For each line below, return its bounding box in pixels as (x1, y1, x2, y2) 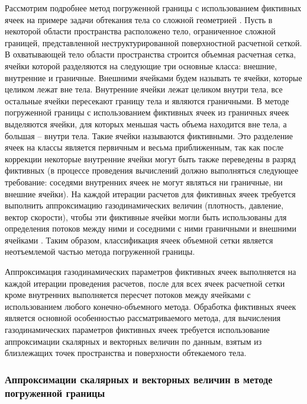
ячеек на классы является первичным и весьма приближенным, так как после (5, 141, 284, 153)
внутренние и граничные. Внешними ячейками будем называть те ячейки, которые (5, 71, 302, 84)
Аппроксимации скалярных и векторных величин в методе (5, 371, 273, 386)
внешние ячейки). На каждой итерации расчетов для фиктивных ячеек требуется (5, 187, 296, 200)
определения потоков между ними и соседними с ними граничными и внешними (5, 222, 296, 235)
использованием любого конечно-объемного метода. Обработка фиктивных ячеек (5, 300, 296, 312)
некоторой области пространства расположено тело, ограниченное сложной (5, 25, 276, 37)
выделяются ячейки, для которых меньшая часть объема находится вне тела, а (5, 117, 287, 130)
